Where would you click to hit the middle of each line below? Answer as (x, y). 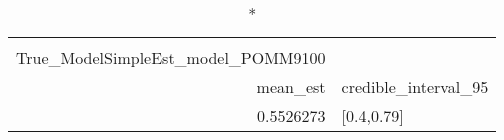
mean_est (291, 86)
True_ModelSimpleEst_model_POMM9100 (171, 57)
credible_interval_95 (415, 86)
